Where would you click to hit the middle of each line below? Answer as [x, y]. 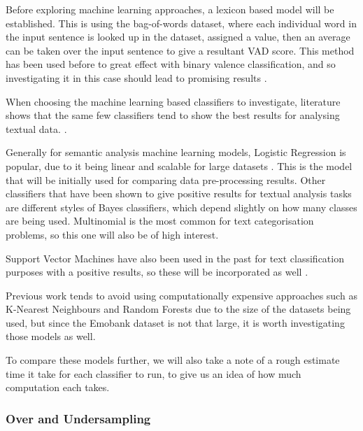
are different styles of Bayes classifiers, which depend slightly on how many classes [181, 207]
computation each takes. [58, 387]
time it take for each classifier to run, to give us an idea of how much [154, 373]
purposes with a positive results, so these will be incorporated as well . [157, 272]
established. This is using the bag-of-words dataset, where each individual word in [181, 23]
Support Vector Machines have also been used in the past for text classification [175, 258]
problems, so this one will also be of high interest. [112, 234]
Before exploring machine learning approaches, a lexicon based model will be [170, 9]
